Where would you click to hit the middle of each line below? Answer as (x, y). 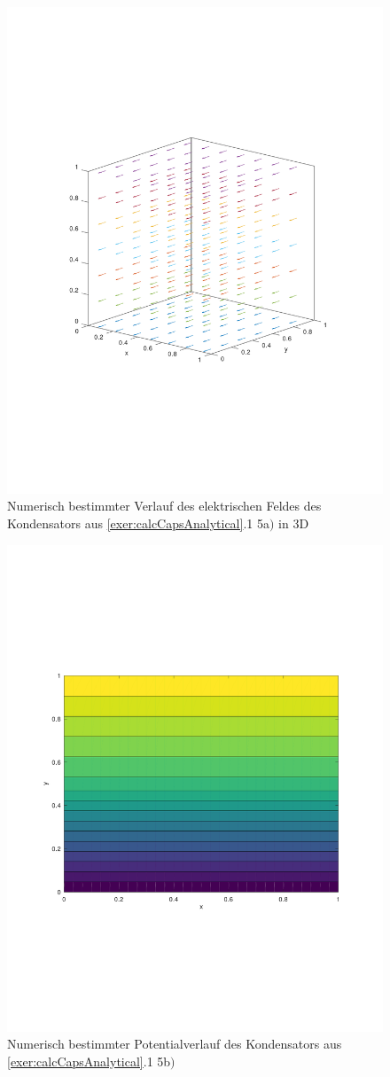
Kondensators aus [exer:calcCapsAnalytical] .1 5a (138, 523)
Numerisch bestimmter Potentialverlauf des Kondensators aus (175, 1044)
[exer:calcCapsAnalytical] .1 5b (89, 1061)
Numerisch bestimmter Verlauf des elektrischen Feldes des (164, 506)
